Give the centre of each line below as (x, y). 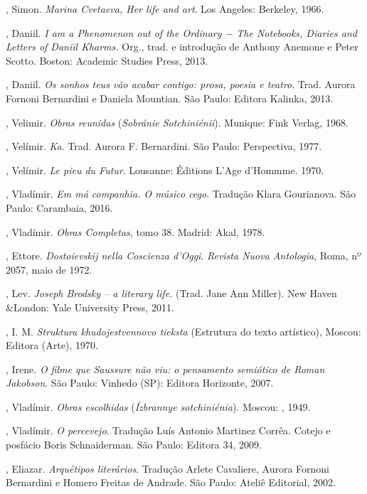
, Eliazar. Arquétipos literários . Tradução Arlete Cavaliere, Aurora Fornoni (168, 468)
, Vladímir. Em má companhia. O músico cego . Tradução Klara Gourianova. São (181, 194)
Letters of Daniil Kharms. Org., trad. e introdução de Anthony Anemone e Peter (182, 47)
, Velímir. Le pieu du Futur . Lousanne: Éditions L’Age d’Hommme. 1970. (165, 170)
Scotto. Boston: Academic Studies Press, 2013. (107, 60)
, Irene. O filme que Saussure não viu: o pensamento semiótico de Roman (165, 369)
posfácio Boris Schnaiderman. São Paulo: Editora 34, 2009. (134, 445)
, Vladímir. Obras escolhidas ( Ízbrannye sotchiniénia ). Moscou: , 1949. (158, 406)
